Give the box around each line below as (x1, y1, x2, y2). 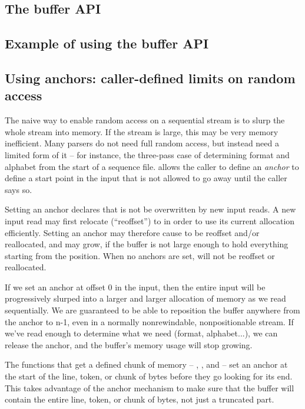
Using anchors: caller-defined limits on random (5, 68, 296, 87)
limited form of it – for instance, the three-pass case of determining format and (5, 148, 290, 161)
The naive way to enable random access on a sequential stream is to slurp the (5, 114, 285, 126)
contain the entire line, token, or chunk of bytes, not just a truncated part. (5, 393, 274, 405)
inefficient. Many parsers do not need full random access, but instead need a (5, 137, 279, 149)
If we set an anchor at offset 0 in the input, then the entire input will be (5, 280, 266, 293)
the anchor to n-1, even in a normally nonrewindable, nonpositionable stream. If (5, 315, 294, 328)
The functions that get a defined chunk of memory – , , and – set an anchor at (5, 358, 288, 371)
